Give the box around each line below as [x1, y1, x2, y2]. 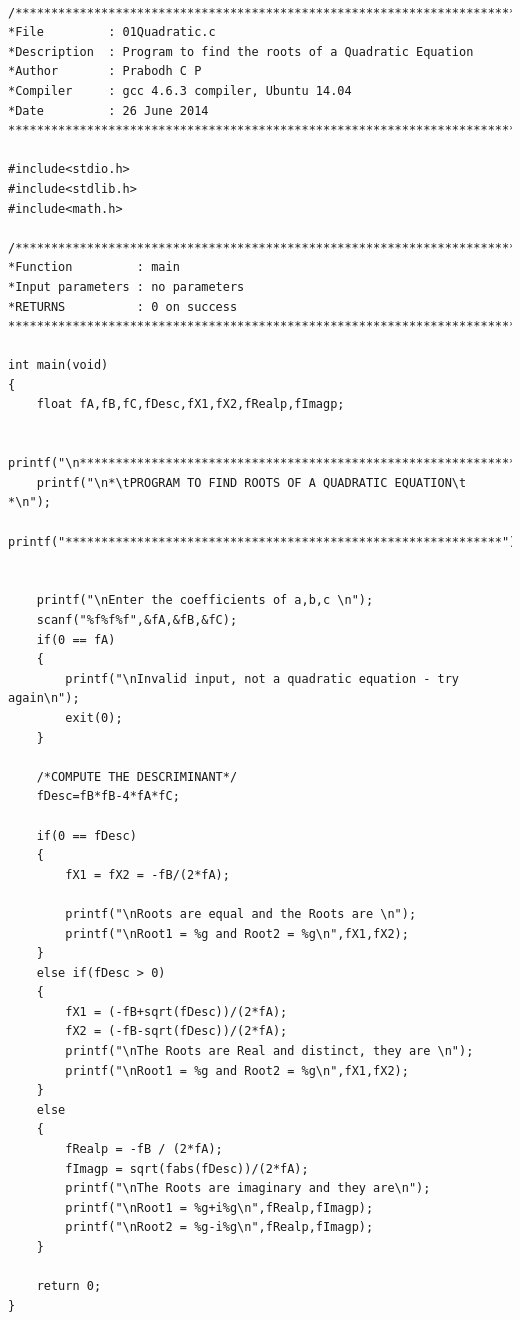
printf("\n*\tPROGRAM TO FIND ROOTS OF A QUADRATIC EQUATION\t [36, 475, 467, 490]
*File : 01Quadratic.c [8, 25, 216, 40]
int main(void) [8, 358, 109, 373]
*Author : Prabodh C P [8, 64, 202, 79]
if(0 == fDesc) [36, 828, 137, 843]
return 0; [36, 1279, 102, 1294]
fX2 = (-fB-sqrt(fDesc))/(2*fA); [65, 1024, 288, 1039]
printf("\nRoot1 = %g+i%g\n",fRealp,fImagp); [65, 1200, 374, 1215]
